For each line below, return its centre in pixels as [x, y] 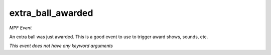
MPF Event [21, 28]
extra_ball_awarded [51, 13]
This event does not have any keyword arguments [61, 46]
